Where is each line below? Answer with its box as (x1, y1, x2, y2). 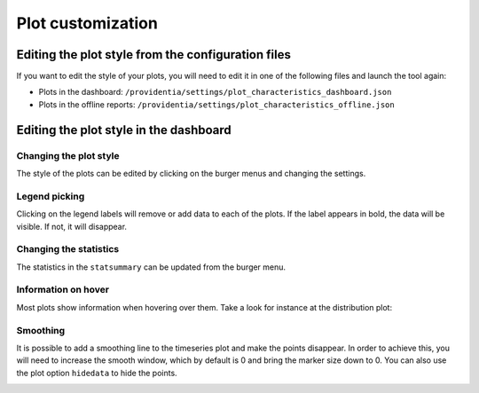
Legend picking (16, 190, 85, 202)
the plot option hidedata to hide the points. (16, 367, 177, 378)
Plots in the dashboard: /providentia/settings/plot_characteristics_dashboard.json (38, 87, 392, 98)
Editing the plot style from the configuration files (16, 47, 292, 62)
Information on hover (16, 284, 110, 296)
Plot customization (16, 13, 159, 33)
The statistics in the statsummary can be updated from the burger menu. (16, 262, 287, 272)
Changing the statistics (16, 243, 120, 255)
